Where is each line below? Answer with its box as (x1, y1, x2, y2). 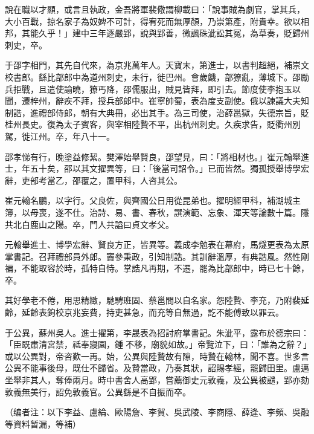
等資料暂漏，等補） (5, 417, 81, 430)
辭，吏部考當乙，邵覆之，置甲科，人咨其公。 (5, 173, 182, 186)
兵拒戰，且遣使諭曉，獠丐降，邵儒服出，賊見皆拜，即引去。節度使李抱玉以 (5, 82, 301, 95)
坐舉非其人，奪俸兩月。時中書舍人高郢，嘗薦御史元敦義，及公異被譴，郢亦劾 (5, 374, 309, 386)
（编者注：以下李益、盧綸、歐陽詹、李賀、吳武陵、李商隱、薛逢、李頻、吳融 (5, 406, 309, 418)
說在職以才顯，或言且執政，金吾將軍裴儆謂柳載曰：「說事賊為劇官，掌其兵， (5, 3, 305, 15)
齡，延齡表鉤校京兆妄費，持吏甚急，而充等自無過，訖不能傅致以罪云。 (5, 306, 284, 319)
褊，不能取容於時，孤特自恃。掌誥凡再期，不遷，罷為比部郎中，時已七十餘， (5, 262, 309, 274)
